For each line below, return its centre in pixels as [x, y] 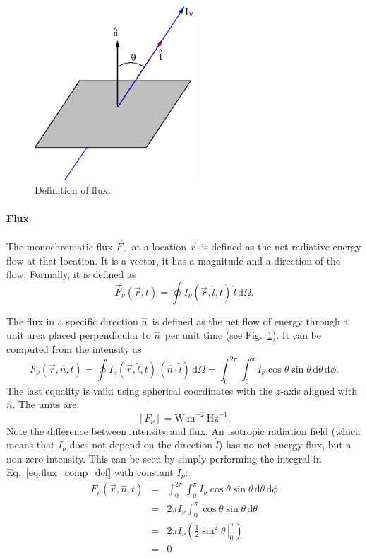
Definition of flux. [73, 190]
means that [31, 444]
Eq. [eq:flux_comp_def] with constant [90, 472]
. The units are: [46, 404]
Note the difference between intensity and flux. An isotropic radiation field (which [183, 430]
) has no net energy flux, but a [285, 444]
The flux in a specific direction [72, 321]
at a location [159, 246]
